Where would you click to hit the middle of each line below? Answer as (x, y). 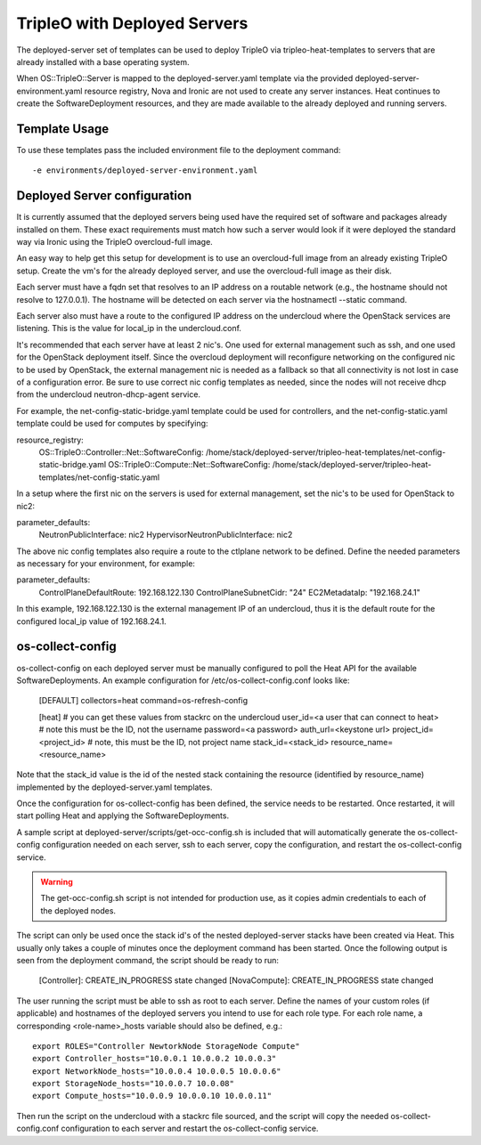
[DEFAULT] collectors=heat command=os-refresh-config (143, 701)
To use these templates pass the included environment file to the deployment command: (179, 150)
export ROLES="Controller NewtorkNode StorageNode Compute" (166, 1046)
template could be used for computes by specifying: (112, 424)
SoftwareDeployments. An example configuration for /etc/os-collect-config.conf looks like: (183, 680)
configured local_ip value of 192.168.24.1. (91, 621)
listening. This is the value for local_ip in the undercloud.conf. (129, 329)
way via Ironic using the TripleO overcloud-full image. (114, 242)
